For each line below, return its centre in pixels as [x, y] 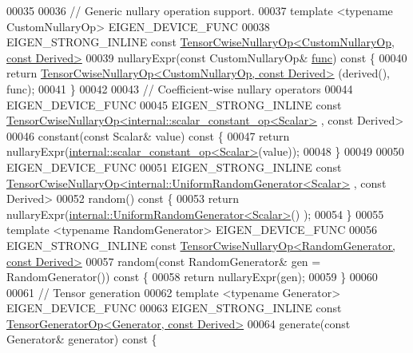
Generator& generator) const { [82, 339]
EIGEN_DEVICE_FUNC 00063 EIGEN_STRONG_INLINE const [174, 308]
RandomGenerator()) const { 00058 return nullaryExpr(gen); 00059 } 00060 [192, 277]
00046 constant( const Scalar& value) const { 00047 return [148, 135]
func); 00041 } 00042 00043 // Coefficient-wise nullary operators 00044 [180, 88]
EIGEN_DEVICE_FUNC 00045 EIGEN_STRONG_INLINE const [174, 104]
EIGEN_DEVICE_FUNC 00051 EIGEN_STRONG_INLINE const [174, 167]
